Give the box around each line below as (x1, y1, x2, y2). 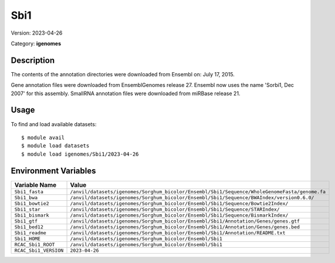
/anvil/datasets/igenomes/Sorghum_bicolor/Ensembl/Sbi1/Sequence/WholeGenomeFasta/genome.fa (70, 188, 326, 195)
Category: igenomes (11, 40, 62, 47)
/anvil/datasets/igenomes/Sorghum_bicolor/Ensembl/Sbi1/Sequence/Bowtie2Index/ (70, 200, 289, 207)
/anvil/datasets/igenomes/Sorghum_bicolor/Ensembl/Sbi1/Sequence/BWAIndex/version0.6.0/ (70, 194, 314, 201)
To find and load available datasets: (11, 120, 97, 127)
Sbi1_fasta (14, 188, 44, 195)
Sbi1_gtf (14, 218, 38, 224)
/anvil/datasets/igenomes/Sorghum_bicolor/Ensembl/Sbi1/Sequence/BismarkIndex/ (70, 212, 289, 218)
